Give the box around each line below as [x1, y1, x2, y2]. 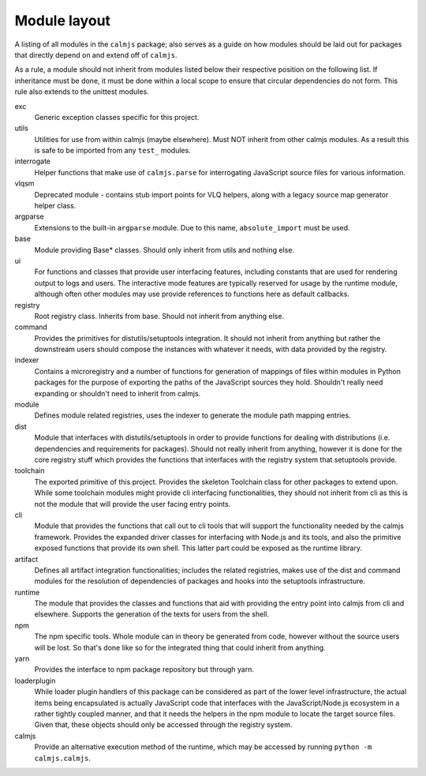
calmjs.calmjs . [34, 753, 91, 763]
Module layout [14, 12, 110, 29]
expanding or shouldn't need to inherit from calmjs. [34, 388, 201, 398]
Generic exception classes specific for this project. [34, 112, 200, 122]
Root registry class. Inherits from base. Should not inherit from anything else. [34, 311, 284, 321]
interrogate [14, 156, 51, 166]
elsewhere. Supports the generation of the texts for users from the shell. [34, 609, 270, 619]
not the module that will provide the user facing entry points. [34, 499, 231, 508]
